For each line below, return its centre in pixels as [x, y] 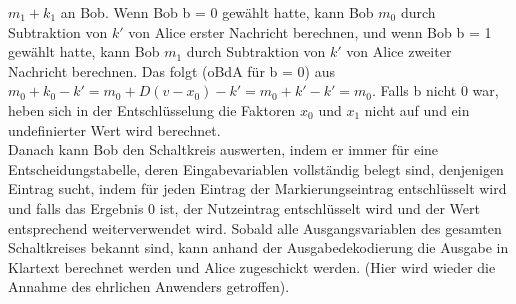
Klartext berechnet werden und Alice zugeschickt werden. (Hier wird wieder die [252, 266]
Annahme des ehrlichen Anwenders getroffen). [149, 286]
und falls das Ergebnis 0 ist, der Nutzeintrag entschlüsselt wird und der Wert [244, 207]
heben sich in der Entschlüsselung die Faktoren [152, 109]
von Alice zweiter [399, 51]
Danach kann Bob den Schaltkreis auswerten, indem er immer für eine [223, 149]
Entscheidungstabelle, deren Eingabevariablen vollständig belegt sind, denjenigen [256, 168]
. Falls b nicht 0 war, [435, 90]
